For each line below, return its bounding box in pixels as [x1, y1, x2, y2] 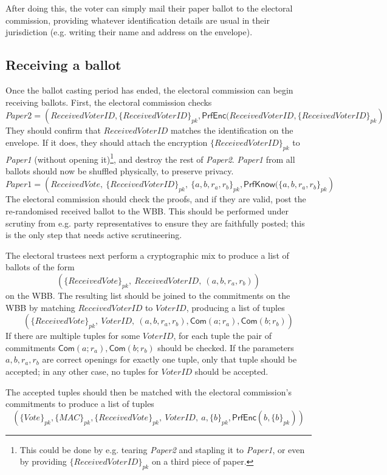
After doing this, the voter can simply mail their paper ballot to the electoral [5, 2, 293, 14]
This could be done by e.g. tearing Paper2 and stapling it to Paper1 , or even [19, 443, 305, 456]
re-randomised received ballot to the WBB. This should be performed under [5, 205, 289, 217]
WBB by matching [5, 301, 75, 313]
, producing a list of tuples [186, 301, 285, 313]
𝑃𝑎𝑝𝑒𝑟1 [5, 180, 32, 190]
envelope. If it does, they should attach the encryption [5, 135, 208, 148]
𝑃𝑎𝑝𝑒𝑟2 [5, 112, 32, 121]
